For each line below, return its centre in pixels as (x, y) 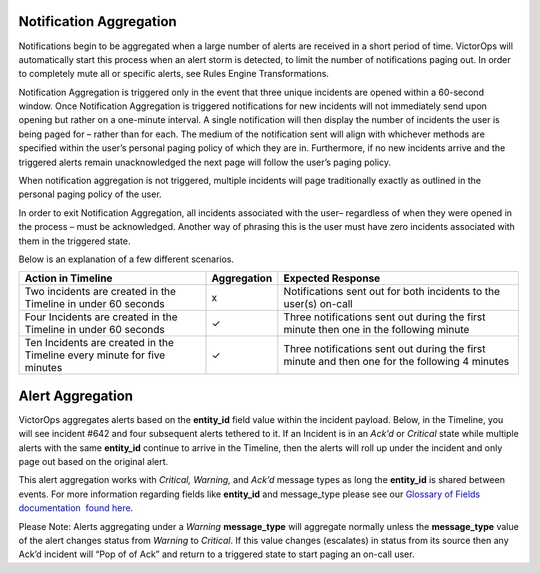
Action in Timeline (68, 278)
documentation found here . (76, 508)
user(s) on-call (318, 304)
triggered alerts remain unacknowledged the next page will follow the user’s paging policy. (205, 162)
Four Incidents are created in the (101, 317)
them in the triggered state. (74, 241)
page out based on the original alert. (93, 462)
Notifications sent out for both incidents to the (391, 292)
